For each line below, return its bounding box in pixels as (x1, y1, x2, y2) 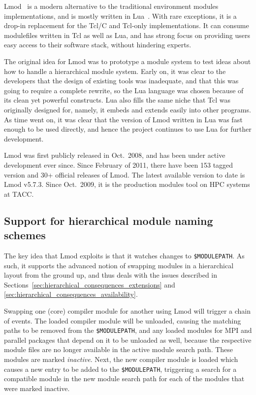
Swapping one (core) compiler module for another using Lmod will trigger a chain (4, 305, 251, 316)
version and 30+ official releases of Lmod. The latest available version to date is (4, 169, 245, 180)
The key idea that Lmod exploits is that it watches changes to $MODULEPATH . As (4, 250, 245, 260)
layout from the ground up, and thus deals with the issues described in (4, 270, 218, 280)
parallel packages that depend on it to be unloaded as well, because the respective (4, 334, 252, 345)
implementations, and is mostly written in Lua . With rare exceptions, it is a (4, 10, 237, 21)
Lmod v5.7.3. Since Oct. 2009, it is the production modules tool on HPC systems (4, 179, 250, 189)
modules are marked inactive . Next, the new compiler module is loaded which (4, 354, 238, 364)
